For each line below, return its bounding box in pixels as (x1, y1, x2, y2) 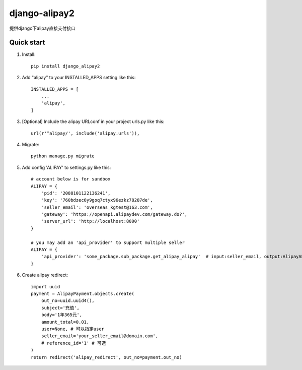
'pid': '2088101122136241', (41, 190, 111, 196)
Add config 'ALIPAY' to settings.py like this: (22, 164, 111, 170)
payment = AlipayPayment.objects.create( (31, 291, 134, 296)
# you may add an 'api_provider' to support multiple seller (31, 239, 185, 245)
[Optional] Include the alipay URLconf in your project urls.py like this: (22, 118, 165, 125)
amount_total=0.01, (41, 319, 90, 325)
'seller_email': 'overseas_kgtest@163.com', (41, 204, 153, 210)
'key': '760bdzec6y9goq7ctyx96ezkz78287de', (41, 197, 153, 203)
